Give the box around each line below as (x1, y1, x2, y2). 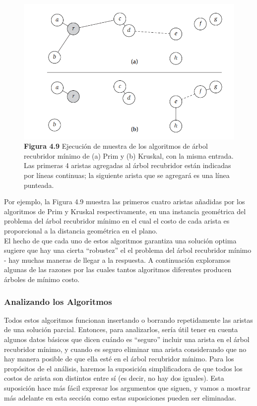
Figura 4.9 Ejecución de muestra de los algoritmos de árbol (24, 141, 208, 151)
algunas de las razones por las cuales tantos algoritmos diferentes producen (4, 264, 232, 275)
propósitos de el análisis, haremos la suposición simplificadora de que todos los (4, 363, 243, 373)
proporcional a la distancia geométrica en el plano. (4, 226, 158, 236)
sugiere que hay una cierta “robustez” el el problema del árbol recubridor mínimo (4, 245, 252, 255)
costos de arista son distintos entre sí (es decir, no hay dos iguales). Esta (4, 373, 224, 383)
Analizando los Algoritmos (4, 295, 112, 307)
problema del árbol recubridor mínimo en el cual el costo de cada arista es (4, 216, 230, 226)
